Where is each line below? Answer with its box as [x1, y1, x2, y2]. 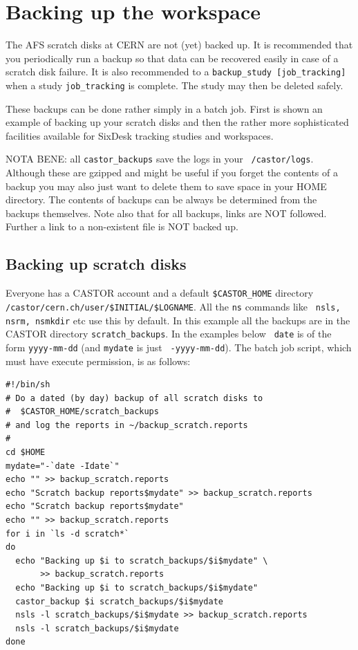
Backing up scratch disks [6, 253, 187, 275]
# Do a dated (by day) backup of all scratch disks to [6, 393, 263, 403]
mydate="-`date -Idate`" [6, 461, 120, 471]
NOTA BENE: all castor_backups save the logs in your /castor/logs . [6, 151, 314, 166]
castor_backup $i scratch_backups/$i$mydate [15, 596, 223, 606]
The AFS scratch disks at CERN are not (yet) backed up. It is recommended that [6, 37, 353, 52]
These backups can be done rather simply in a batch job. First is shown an [6, 101, 323, 115]
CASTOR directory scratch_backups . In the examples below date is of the [6, 326, 332, 341]
